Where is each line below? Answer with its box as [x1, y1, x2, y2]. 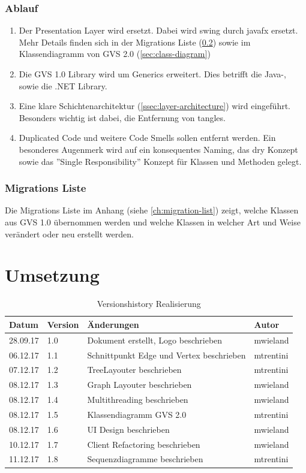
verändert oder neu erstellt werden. [5, 227, 134, 240]
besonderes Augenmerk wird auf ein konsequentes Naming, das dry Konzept [19, 143, 298, 155]
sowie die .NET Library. [19, 79, 107, 92]
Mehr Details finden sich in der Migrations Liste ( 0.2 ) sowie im [19, 35, 251, 48]
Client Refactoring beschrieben [87, 438, 200, 450]
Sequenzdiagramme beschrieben [87, 453, 203, 465]
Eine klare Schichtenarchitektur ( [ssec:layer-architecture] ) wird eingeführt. [19, 100, 290, 112]
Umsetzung [5, 263, 100, 287]
